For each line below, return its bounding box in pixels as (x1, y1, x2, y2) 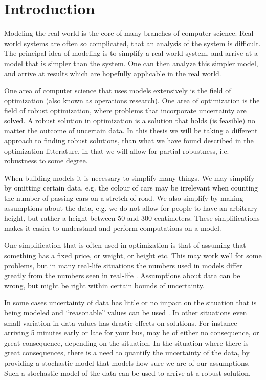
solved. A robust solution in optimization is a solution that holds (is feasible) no (4, 115, 255, 125)
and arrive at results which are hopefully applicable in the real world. (4, 68, 221, 78)
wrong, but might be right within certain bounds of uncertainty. (4, 280, 205, 290)
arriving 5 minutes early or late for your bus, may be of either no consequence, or (4, 327, 259, 338)
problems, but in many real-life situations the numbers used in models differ (4, 260, 242, 270)
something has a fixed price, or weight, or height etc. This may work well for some (4, 250, 262, 260)
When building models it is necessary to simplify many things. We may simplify (4, 172, 255, 183)
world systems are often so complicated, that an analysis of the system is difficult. (4, 37, 261, 48)
